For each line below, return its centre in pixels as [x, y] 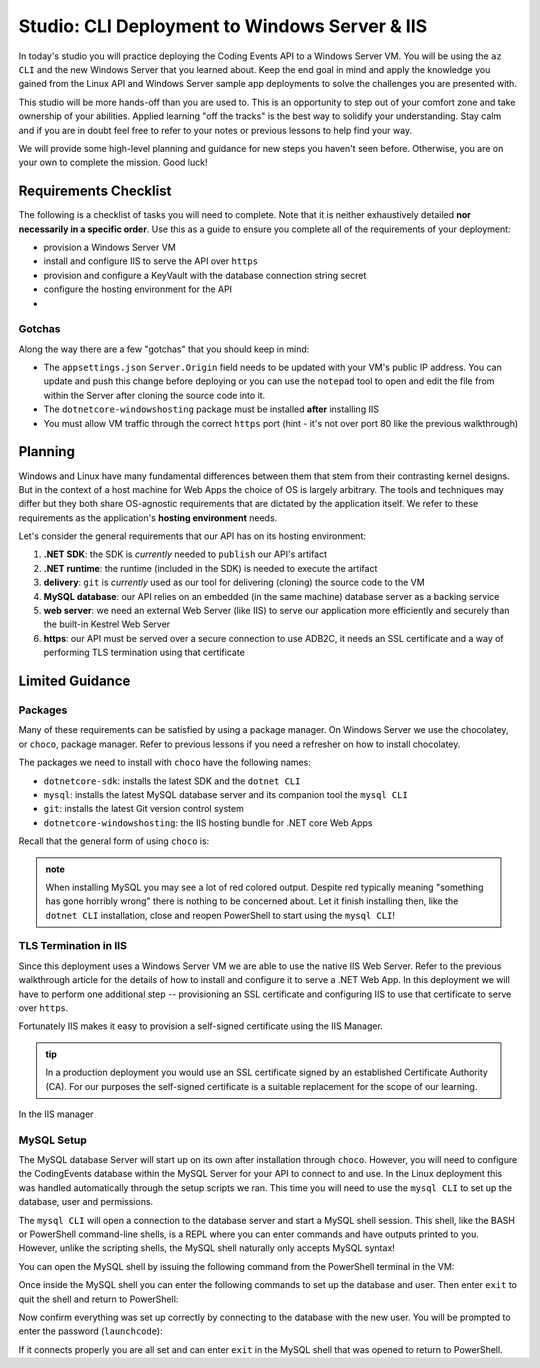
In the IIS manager [56, 1114]
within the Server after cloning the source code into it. [154, 395]
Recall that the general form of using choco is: [114, 841]
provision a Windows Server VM [110, 247]
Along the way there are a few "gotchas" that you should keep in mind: [164, 349]
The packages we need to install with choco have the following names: [165, 762]
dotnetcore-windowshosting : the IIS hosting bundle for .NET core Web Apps [208, 822]
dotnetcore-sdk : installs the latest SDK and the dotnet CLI [172, 781]
